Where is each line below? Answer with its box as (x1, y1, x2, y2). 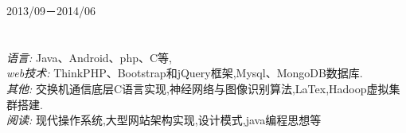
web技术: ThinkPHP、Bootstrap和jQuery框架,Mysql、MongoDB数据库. (6, 65, 363, 81)
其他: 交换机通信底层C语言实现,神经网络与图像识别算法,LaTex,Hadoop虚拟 (6, 80, 389, 96)
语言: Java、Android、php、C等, (6, 49, 172, 65)
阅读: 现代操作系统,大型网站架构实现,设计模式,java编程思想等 (6, 111, 322, 128)
